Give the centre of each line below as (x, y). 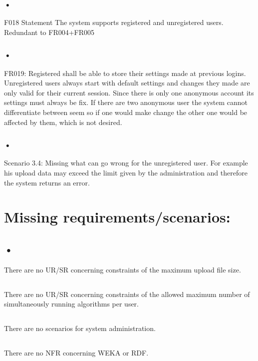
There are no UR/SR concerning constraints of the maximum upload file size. (123, 269)
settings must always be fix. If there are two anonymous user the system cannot (126, 102)
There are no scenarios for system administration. (80, 328)
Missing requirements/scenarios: (117, 217)
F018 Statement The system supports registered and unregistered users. (114, 22)
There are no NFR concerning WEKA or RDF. (76, 353)
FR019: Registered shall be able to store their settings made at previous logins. (125, 73)
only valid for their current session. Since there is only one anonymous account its (129, 92)
